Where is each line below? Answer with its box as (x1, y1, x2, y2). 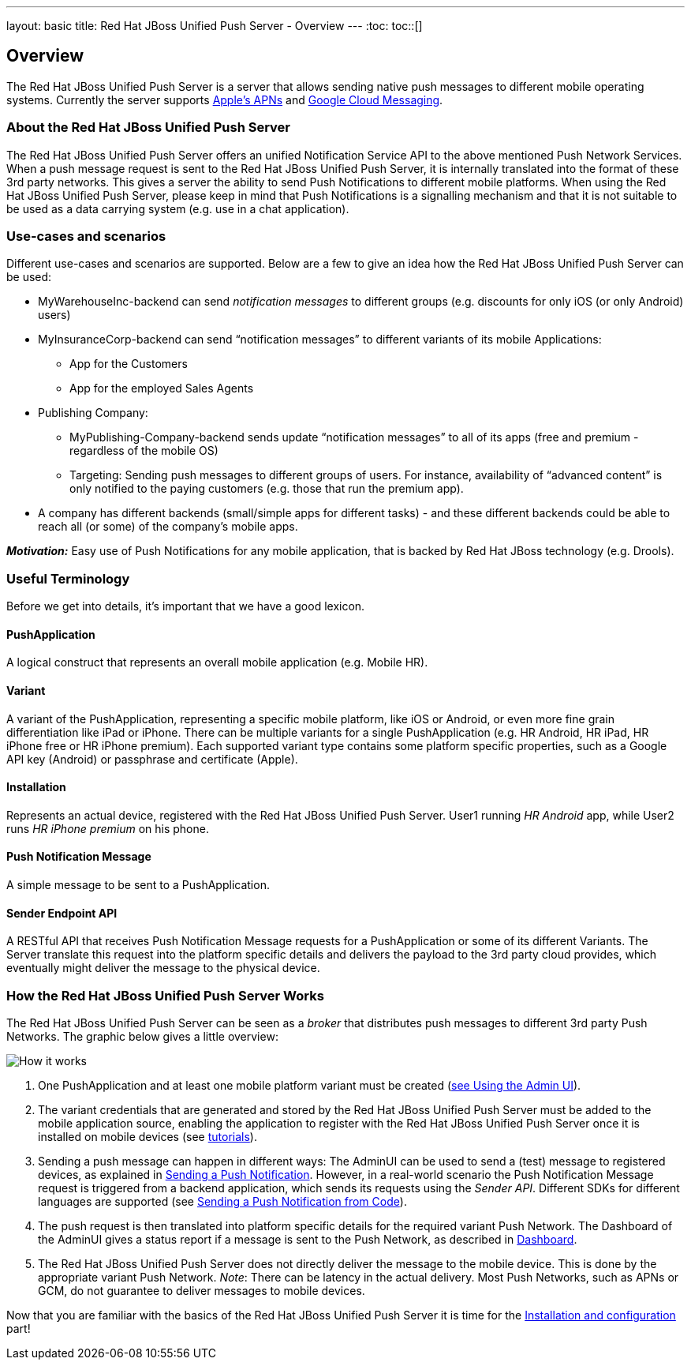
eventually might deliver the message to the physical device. (6, 961, 320, 975)
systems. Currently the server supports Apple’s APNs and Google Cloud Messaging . (6, 92, 443, 107)
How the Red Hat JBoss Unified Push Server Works (6, 987, 324, 1004)
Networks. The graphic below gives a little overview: (6, 1029, 278, 1043)
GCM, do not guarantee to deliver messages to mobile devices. (38, 1283, 365, 1297)
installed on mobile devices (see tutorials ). (38, 1129, 257, 1143)
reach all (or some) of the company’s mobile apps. (38, 520, 298, 534)
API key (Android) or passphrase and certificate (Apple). (6, 752, 298, 766)
